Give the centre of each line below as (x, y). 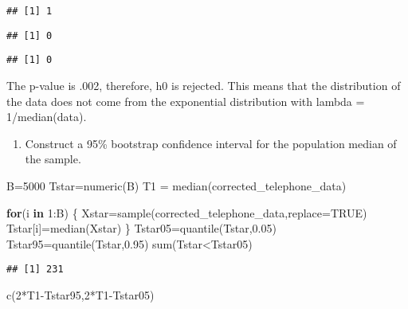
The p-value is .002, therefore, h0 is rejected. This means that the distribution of (204, 85)
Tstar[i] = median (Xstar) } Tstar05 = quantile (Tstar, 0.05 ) (141, 228)
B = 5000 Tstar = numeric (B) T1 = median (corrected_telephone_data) (177, 185)
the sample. (53, 159)
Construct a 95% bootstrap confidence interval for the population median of (211, 143)
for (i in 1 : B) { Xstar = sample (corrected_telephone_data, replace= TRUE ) (187, 212)
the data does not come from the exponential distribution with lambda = (186, 101)
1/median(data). (47, 117)
